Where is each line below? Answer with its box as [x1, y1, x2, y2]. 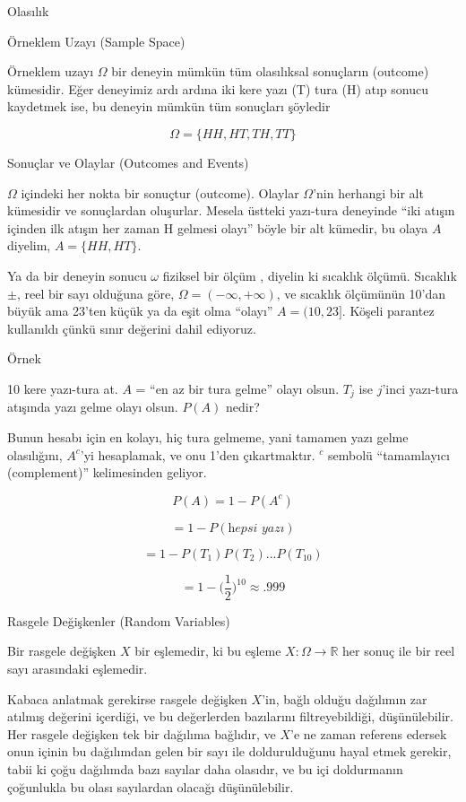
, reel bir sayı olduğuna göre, [16, 283, 175, 302]
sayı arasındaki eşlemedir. [7, 658, 148, 677]
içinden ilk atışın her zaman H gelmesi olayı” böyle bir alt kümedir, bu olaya [7, 218, 428, 237]
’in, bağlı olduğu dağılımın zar [262, 689, 427, 708]
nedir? [226, 397, 260, 416]
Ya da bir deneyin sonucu [7, 266, 147, 284]
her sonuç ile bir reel [342, 641, 455, 660]
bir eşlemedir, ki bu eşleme [134, 641, 281, 660]
